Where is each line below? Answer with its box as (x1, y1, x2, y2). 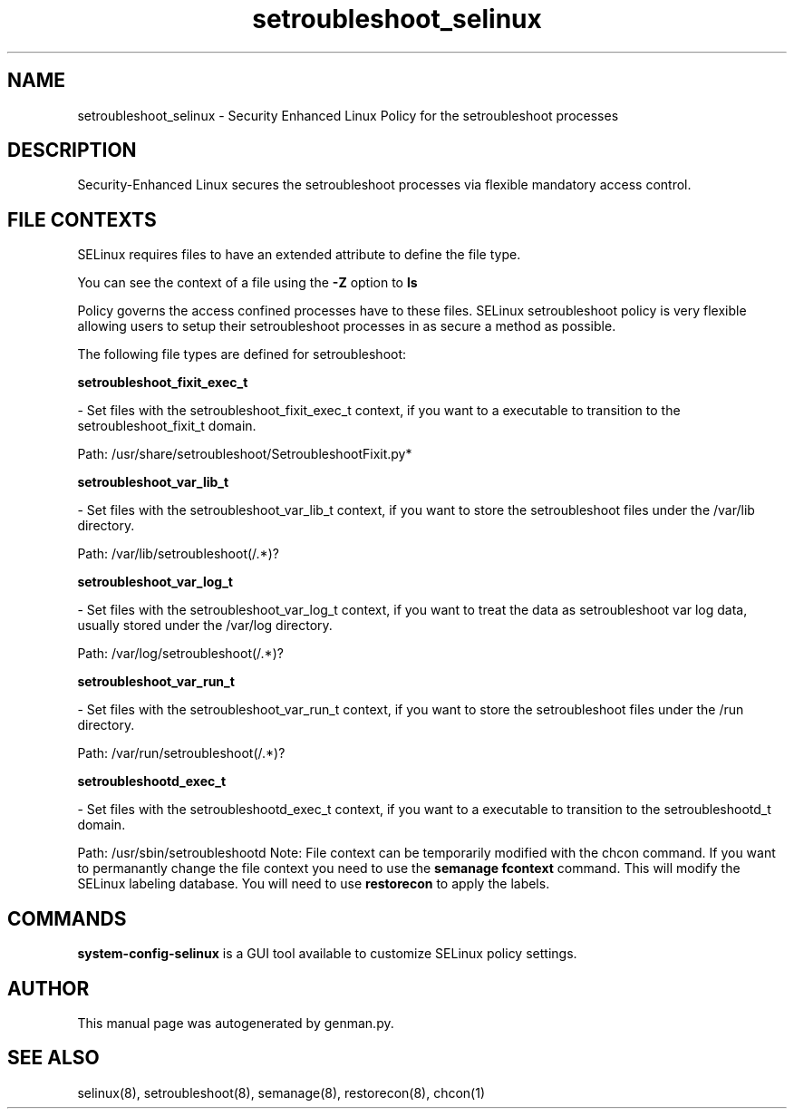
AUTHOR (7, 976, 90, 1000)
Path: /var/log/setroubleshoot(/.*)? (77, 645, 284, 662)
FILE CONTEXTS (7, 208, 157, 231)
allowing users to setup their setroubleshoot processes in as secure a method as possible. (77, 318, 616, 335)
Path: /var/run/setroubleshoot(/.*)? (77, 745, 286, 762)
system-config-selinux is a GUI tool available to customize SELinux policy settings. (77, 946, 577, 962)
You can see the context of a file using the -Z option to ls (77, 275, 418, 291)
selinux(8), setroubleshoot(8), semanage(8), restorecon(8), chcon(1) (77, 1084, 485, 1101)
